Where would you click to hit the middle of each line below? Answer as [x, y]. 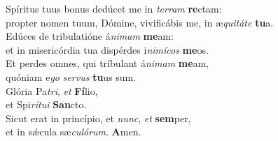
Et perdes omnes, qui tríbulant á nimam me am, [107, 63]
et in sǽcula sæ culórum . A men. [74, 132]
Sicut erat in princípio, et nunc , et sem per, [98, 118]
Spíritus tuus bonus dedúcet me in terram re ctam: [114, 8]
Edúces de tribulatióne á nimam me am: [90, 36]
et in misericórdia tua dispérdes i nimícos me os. [107, 49]
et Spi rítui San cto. [46, 104]
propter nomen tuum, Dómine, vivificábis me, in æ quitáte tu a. [140, 22]
